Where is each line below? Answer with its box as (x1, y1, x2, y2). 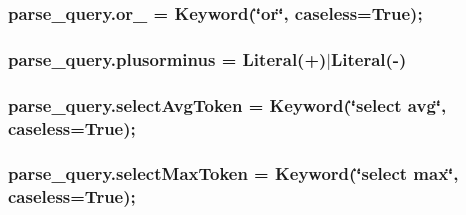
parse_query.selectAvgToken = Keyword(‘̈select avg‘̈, (8, 92, 447, 117)
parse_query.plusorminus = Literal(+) (8, 46, 327, 71)
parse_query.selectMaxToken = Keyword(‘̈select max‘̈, (8, 161, 459, 186)
